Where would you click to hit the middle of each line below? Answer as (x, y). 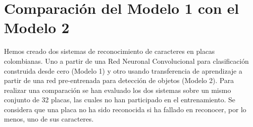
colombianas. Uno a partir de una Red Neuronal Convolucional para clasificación (126, 61)
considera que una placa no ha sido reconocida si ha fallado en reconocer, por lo (125, 109)
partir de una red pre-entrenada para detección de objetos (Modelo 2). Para (119, 80)
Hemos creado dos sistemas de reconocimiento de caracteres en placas (109, 51)
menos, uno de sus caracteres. (49, 119)
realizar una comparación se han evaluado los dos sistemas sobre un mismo (118, 90)
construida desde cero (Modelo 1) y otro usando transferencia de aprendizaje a (123, 70)
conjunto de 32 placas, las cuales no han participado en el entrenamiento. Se (120, 100)
